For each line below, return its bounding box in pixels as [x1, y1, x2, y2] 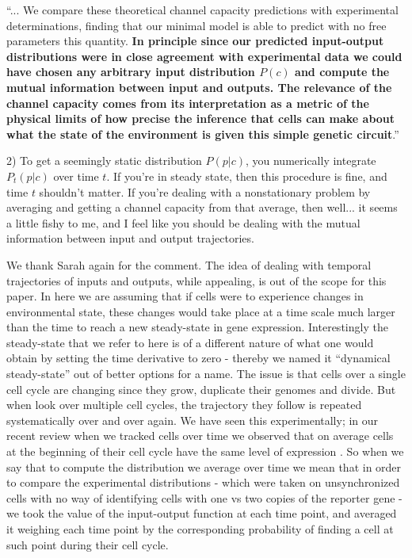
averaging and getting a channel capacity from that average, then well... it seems [6, 199, 398, 216]
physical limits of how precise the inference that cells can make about [6, 110, 395, 127]
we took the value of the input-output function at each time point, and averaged [6, 505, 397, 522]
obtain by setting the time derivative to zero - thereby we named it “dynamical [6, 350, 391, 366]
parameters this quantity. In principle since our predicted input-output [6, 32, 384, 49]
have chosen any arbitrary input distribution [6, 63, 255, 80]
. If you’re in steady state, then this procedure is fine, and [106, 167, 387, 184]
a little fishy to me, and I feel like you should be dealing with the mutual [6, 214, 360, 231]
